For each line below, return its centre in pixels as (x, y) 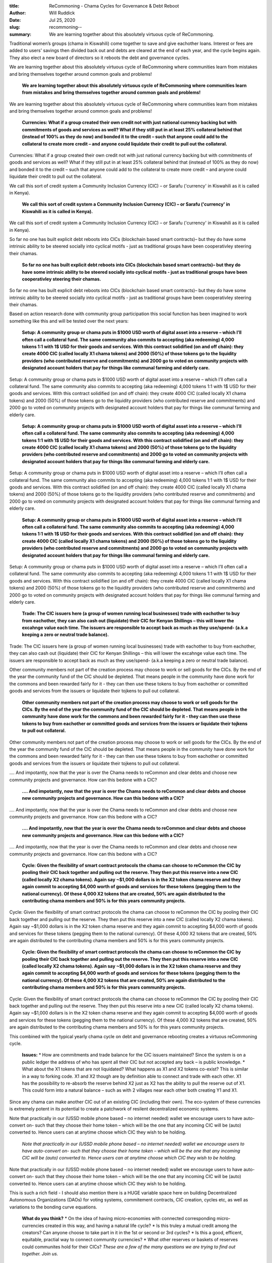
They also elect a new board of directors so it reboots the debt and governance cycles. (99, 58)
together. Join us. (40, 1254)
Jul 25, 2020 (62, 20)
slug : (15, 27)
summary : (20, 34)
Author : (18, 13)
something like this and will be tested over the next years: (69, 321)
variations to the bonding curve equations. (53, 1207)
